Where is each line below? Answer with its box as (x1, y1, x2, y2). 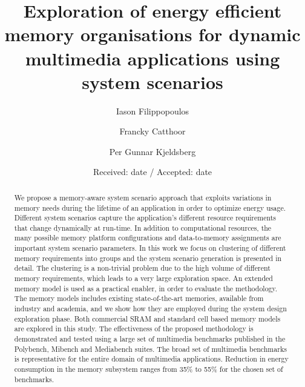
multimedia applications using (25, 45, 280, 70)
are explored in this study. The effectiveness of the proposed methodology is (14, 323, 254, 334)
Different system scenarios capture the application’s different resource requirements (14, 213, 277, 223)
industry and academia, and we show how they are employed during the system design (14, 303, 287, 314)
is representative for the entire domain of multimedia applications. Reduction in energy (14, 354, 289, 364)
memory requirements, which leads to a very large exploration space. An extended (14, 273, 273, 283)
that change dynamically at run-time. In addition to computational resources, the (14, 222, 272, 233)
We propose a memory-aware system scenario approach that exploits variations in (14, 192, 272, 202)
